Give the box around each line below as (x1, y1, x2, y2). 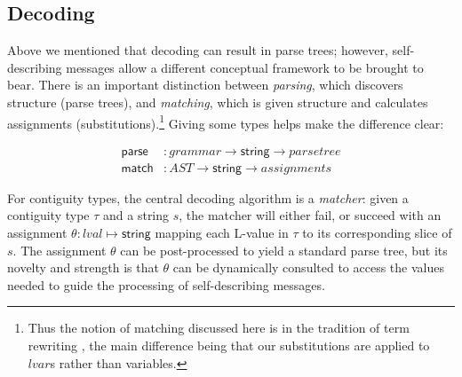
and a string (103, 206, 170, 224)
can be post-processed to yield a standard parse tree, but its (120, 240, 448, 259)
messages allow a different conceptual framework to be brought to (66, 58, 424, 76)
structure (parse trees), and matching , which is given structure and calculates (7, 92, 428, 111)
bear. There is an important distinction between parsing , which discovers (7, 75, 403, 94)
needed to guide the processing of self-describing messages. (7, 275, 325, 294)
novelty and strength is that (7, 258, 159, 277)
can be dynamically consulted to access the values (172, 258, 444, 277)
